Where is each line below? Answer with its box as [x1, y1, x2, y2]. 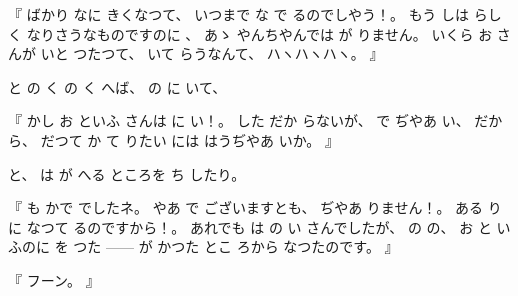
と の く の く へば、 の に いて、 [8, 76, 227, 97]
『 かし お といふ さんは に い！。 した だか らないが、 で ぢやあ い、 [8, 110, 470, 131]
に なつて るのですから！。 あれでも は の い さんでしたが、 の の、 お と [8, 216, 492, 237]
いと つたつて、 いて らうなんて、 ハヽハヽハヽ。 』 [40, 43, 384, 64]
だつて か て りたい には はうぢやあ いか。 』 [40, 129, 340, 150]
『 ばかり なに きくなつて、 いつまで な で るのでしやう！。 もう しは [8, 4, 469, 24]
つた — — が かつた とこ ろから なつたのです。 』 [73, 236, 399, 257]
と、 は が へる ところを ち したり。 [8, 163, 246, 184]
